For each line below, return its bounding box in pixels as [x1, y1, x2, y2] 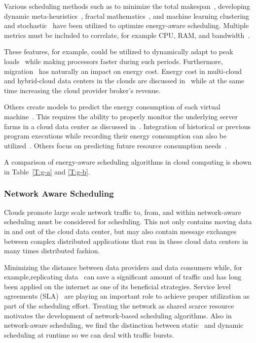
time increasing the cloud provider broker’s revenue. [4, 85, 161, 95]
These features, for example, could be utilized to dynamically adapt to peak [4, 46, 233, 57]
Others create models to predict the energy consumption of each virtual [4, 102, 220, 112]
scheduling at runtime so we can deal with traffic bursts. [4, 329, 174, 340]
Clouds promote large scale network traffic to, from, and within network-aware [4, 206, 241, 217]
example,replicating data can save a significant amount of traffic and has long [4, 272, 242, 282]
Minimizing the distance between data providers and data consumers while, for [4, 262, 243, 272]
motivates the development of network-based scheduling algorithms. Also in [4, 310, 232, 320]
